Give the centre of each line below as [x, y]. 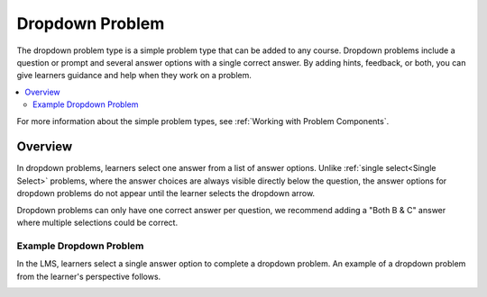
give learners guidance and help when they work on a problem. [134, 76]
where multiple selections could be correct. [97, 222]
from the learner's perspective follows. [89, 276]
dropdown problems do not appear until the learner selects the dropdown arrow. [166, 193]
